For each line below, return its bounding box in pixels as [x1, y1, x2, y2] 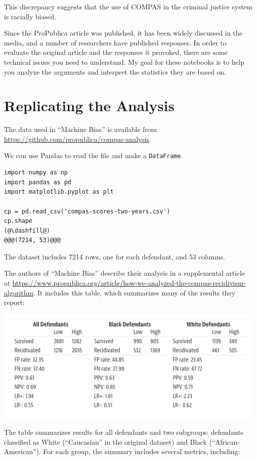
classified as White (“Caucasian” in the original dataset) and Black [4, 436, 207, 447]
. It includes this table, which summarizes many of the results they [33, 287, 236, 297]
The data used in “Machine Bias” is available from [4, 124, 157, 134]
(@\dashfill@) [4, 227, 50, 234]
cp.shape [4, 217, 33, 225]
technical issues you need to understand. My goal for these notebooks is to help [4, 56, 245, 67]
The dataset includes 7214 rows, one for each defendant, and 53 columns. [4, 251, 225, 261]
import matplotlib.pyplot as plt [4, 188, 114, 196]
